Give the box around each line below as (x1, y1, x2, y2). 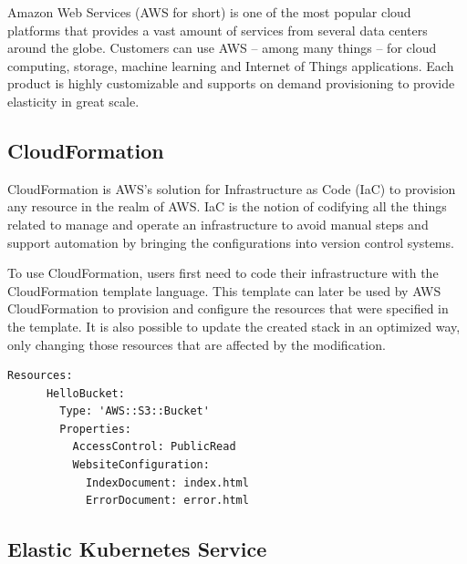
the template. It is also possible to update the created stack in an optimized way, (7, 316, 461, 335)
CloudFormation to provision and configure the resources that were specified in (7, 299, 449, 318)
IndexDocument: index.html (85, 476, 249, 489)
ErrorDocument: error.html (85, 494, 249, 508)
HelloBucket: (46, 386, 125, 400)
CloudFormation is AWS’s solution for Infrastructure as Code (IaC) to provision (7, 179, 456, 198)
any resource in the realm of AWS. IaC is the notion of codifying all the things (7, 197, 447, 216)
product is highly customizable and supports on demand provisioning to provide (7, 74, 455, 93)
